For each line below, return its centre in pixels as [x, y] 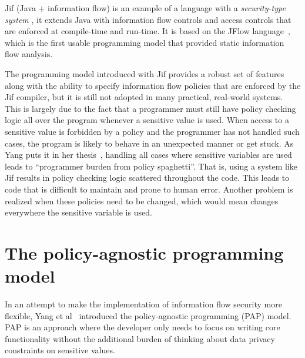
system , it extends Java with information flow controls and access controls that [148, 19]
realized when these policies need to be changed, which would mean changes [142, 200]
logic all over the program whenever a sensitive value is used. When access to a [147, 120]
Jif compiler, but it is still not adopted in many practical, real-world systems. [144, 97]
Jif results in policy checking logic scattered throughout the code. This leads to [147, 178]
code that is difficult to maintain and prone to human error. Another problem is [149, 189]
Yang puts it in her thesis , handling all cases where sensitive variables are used [148, 155]
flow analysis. [29, 54]
